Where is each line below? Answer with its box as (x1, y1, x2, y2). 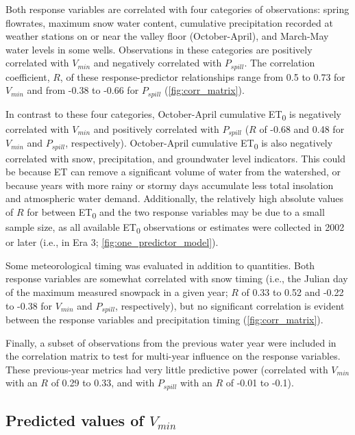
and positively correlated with (93, 122, 219, 136)
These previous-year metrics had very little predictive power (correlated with (5, 362, 328, 376)
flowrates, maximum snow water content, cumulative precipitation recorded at (5, 15, 333, 29)
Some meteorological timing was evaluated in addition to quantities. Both (5, 258, 315, 272)
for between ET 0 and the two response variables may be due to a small (27, 204, 325, 221)
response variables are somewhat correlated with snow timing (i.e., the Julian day (5, 271, 348, 286)
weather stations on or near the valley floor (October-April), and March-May (5, 29, 329, 43)
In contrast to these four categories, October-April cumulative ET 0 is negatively (5, 106, 341, 123)
